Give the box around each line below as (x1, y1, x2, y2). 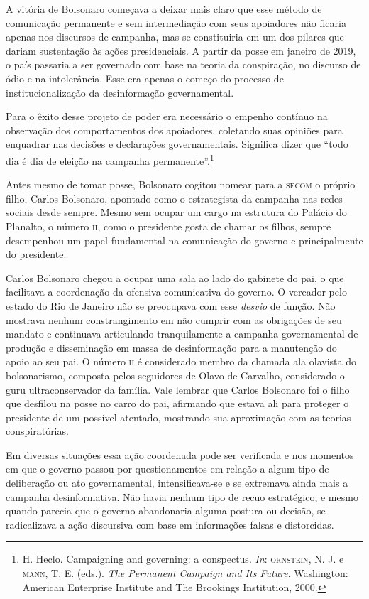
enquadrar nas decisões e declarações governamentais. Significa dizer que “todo (6, 136, 348, 151)
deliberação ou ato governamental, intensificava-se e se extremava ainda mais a (6, 475, 348, 490)
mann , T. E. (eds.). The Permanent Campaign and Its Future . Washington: (22, 566, 348, 581)
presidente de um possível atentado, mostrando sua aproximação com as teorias (6, 409, 351, 424)
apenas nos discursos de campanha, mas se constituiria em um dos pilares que (6, 29, 344, 44)
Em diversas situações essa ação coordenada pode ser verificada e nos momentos (6, 447, 354, 462)
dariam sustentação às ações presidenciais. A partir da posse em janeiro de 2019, (6, 43, 356, 58)
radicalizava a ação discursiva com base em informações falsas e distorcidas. (6, 517, 334, 531)
